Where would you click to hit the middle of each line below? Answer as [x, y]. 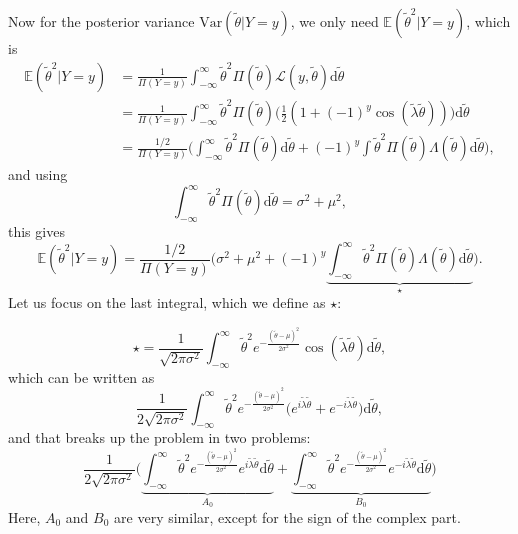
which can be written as [81, 376]
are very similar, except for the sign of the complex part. [287, 516]
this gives [36, 231]
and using [38, 174]
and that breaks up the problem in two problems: [159, 437]
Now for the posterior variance [101, 21]
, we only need [334, 21]
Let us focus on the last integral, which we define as [167, 302]
